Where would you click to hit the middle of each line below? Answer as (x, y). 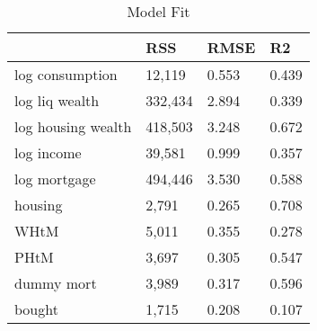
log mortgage (55, 179)
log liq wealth (57, 100)
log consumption (66, 74)
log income (48, 152)
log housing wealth (73, 126)
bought (36, 309)
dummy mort (56, 283)
